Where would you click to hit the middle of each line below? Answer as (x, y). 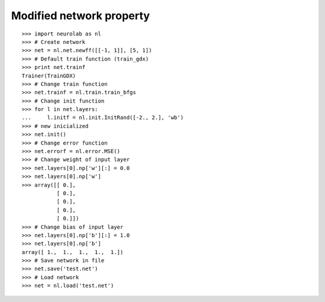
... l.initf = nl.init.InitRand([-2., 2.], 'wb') (103, 118)
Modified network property (81, 16)
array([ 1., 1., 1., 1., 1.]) (73, 252)
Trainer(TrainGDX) (49, 76)
